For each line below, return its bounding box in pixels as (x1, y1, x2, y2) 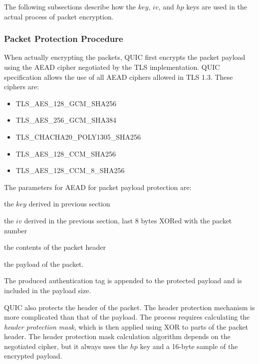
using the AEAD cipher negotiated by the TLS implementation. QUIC (4, 62, 220, 72)
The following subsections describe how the (4, 1, 136, 11)
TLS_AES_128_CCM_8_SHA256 (15, 165, 125, 176)
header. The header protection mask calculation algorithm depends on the (4, 331, 231, 342)
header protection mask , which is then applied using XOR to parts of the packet (4, 321, 249, 332)
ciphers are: (4, 81, 39, 92)
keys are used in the (186, 1, 248, 11)
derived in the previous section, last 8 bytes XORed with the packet (24, 215, 232, 225)
